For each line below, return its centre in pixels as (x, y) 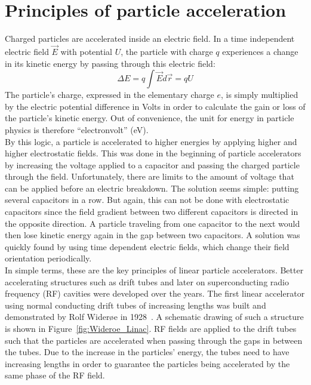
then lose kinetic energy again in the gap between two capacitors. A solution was (153, 235)
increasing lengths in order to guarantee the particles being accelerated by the (147, 363)
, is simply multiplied (259, 95)
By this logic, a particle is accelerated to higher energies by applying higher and (151, 141)
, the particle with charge (167, 51)
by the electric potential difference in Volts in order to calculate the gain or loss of (155, 106)
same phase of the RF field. (55, 375)
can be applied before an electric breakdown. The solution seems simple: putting (152, 188)
